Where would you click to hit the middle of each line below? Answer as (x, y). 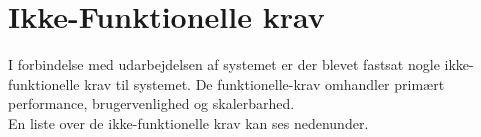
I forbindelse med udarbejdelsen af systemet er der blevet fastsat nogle (224, 64)
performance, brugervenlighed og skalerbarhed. (151, 103)
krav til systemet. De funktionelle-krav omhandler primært (264, 83)
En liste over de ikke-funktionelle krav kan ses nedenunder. (188, 122)
